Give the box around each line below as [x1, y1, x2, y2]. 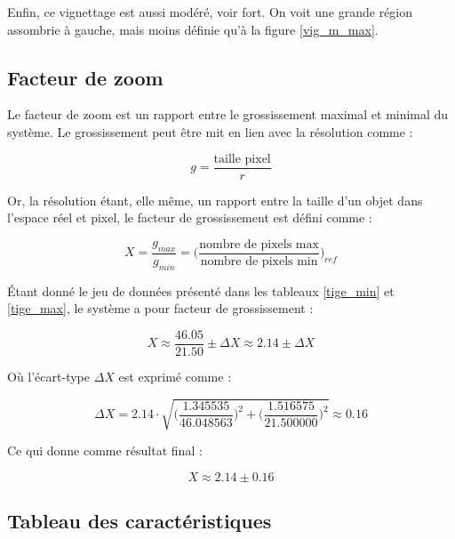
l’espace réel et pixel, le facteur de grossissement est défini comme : [7, 208, 372, 227]
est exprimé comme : [118, 366, 232, 385]
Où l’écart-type [7, 366, 90, 385]
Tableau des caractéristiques [7, 507, 272, 535]
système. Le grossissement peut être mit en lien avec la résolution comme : [7, 122, 413, 141]
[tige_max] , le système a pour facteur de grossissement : [7, 299, 314, 318]
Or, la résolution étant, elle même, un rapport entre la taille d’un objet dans [7, 190, 423, 209]
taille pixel [213, 152, 271, 165]
